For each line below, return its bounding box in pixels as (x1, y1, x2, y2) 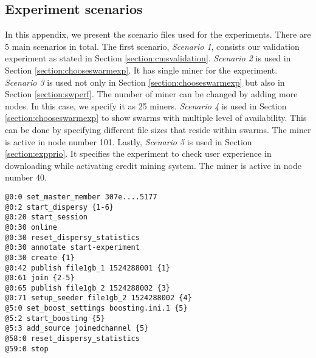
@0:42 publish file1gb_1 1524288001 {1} (5, 263, 171, 272)
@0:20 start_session (5, 213, 88, 222)
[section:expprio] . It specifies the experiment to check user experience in (5, 147, 272, 160)
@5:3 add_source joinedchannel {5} (5, 324, 149, 333)
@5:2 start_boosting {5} (5, 314, 105, 323)
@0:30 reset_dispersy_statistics (5, 233, 140, 242)
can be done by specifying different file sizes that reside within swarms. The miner (5, 123, 311, 136)
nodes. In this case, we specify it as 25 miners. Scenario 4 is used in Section (5, 99, 287, 112)
